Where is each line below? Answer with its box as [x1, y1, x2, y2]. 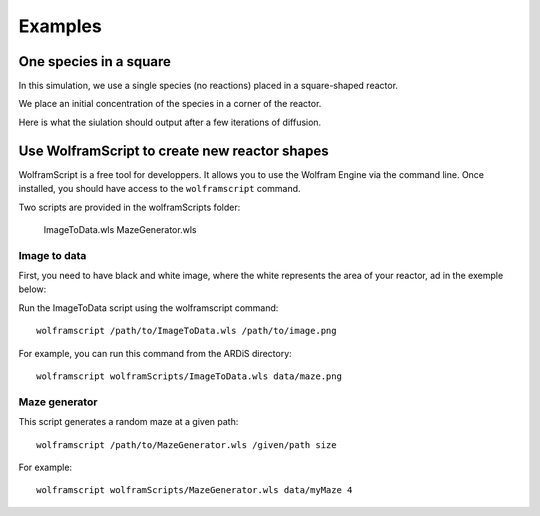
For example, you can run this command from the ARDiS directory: [18, 347, 292, 359]
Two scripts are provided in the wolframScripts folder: [18, 201, 241, 213]
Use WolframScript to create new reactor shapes [18, 142, 329, 159]
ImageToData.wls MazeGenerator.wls [43, 223, 197, 235]
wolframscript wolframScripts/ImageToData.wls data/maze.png [36, 371, 342, 382]
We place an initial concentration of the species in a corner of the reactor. [18, 98, 322, 110]
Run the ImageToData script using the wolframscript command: [18, 301, 279, 314]
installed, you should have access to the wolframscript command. [18, 183, 301, 195]
